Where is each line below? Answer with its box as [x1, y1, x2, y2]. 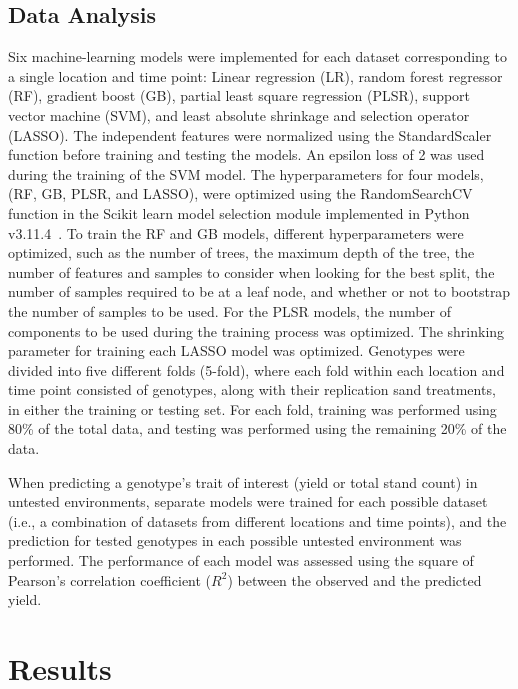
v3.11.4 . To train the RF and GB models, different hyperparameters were [8, 222, 464, 243]
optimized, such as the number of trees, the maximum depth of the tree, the [8, 242, 475, 263]
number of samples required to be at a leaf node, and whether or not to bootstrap [8, 281, 511, 302]
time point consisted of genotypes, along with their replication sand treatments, [8, 379, 496, 400]
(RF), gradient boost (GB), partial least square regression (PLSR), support [8, 85, 471, 106]
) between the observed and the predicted [227, 569, 482, 590]
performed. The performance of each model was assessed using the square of [8, 550, 474, 571]
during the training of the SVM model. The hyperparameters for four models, [8, 163, 484, 184]
